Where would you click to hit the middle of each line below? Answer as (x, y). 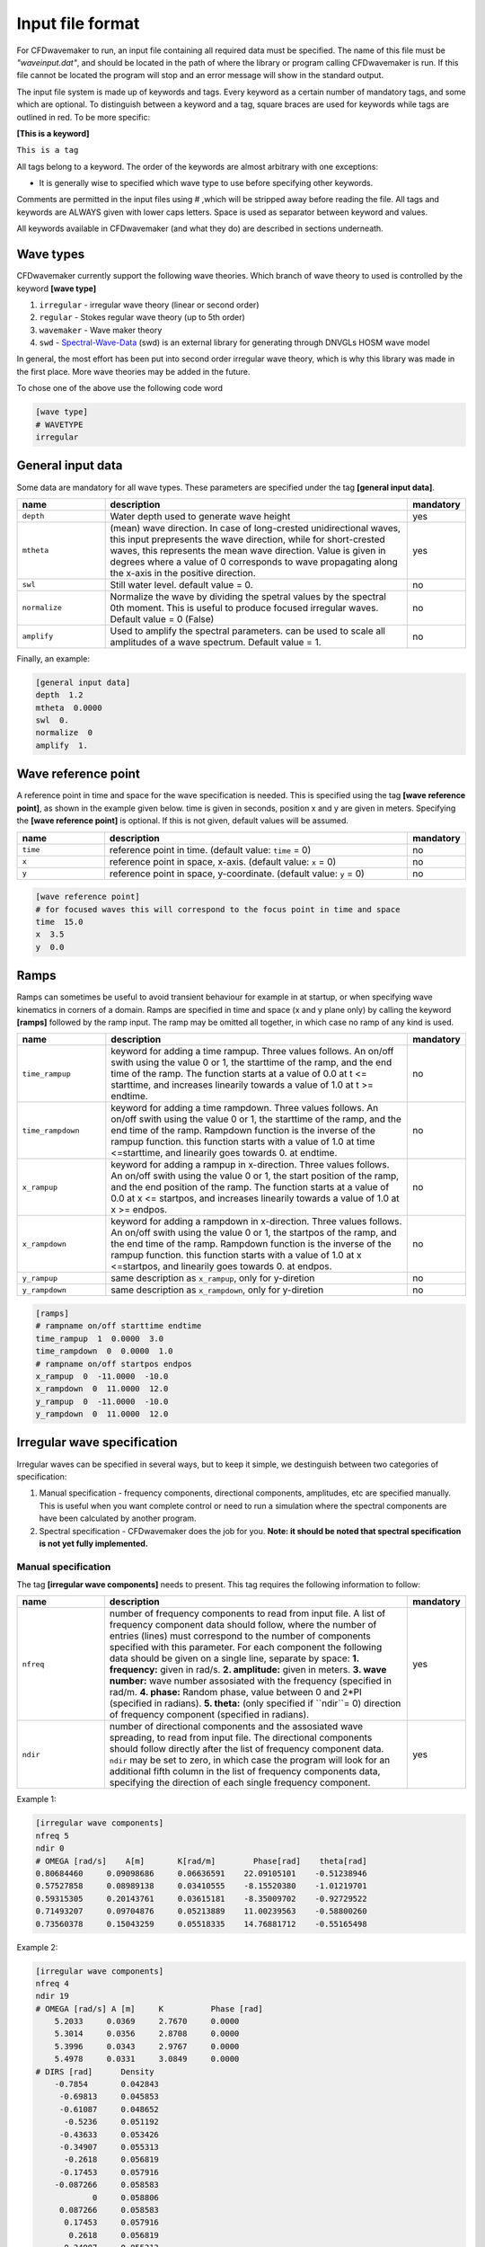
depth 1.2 (59, 695)
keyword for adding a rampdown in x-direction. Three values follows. (256, 1221)
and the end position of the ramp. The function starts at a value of (250, 1187)
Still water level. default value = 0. (181, 584)
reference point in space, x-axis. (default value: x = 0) (223, 861)
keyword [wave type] (57, 289)
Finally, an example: (53, 658)
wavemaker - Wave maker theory (101, 330)
